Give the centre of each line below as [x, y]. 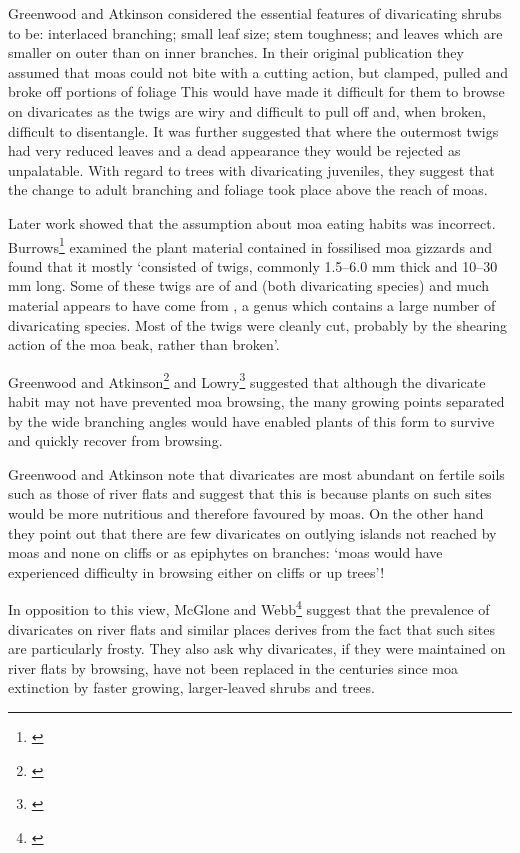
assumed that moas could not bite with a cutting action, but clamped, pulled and [258, 71]
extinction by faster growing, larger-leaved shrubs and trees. [191, 687]
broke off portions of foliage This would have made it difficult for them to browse [256, 91]
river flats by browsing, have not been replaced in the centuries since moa [233, 667]
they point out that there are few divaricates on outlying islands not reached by [252, 532]
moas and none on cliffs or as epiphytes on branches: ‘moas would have [225, 552]
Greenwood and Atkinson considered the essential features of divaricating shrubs [255, 13]
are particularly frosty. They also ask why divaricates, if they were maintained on [257, 648]
